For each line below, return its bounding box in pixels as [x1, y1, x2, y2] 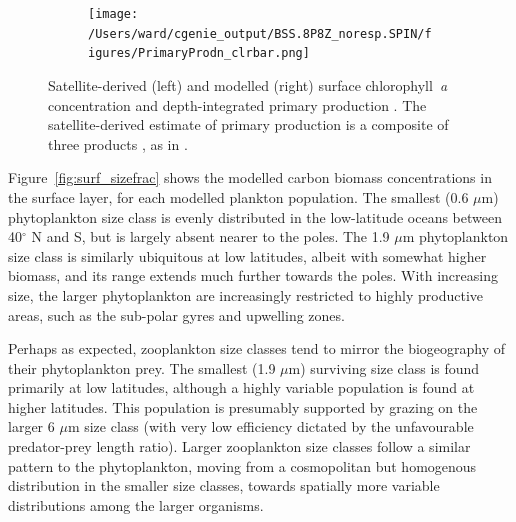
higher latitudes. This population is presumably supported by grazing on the [8, 396, 478, 417]
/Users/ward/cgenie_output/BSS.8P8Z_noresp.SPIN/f [88, 26, 432, 41]
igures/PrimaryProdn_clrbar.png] [88, 46, 310, 61]
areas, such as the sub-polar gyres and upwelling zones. [8, 304, 345, 325]
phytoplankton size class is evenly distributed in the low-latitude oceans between [8, 206, 502, 227]
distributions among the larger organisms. [8, 494, 264, 515]
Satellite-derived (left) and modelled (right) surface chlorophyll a [48, 74, 448, 95]
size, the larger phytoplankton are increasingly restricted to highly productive [8, 284, 483, 305]
